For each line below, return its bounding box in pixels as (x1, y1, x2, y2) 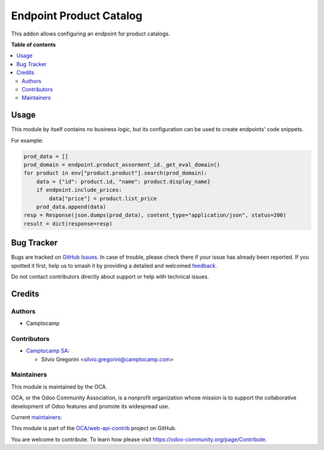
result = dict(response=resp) (23, 220, 113, 227)
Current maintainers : (11, 413, 62, 421)
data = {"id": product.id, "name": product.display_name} (36, 178, 211, 185)
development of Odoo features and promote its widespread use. (11, 402, 170, 410)
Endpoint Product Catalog (11, 9, 143, 22)
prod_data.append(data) (36, 203, 106, 210)
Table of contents (11, 41, 56, 48)
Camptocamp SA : (26, 347, 70, 354)
